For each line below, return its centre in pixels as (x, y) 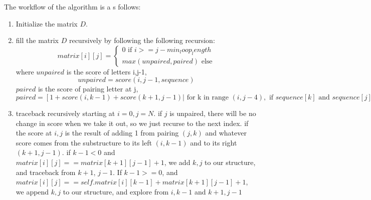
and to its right (214, 142)
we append (32, 191)
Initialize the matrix (47, 23)
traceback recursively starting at (65, 113)
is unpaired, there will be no (213, 113)
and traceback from (46, 172)
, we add (177, 162)
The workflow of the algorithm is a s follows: (72, 6)
